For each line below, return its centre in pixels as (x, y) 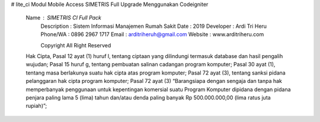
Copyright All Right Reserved (76, 45)
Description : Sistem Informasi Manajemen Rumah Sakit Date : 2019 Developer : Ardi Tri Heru (153, 26)
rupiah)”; (36, 106)
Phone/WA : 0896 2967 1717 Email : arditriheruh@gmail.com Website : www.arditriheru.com (152, 34)
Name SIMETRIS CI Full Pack (64, 18)
